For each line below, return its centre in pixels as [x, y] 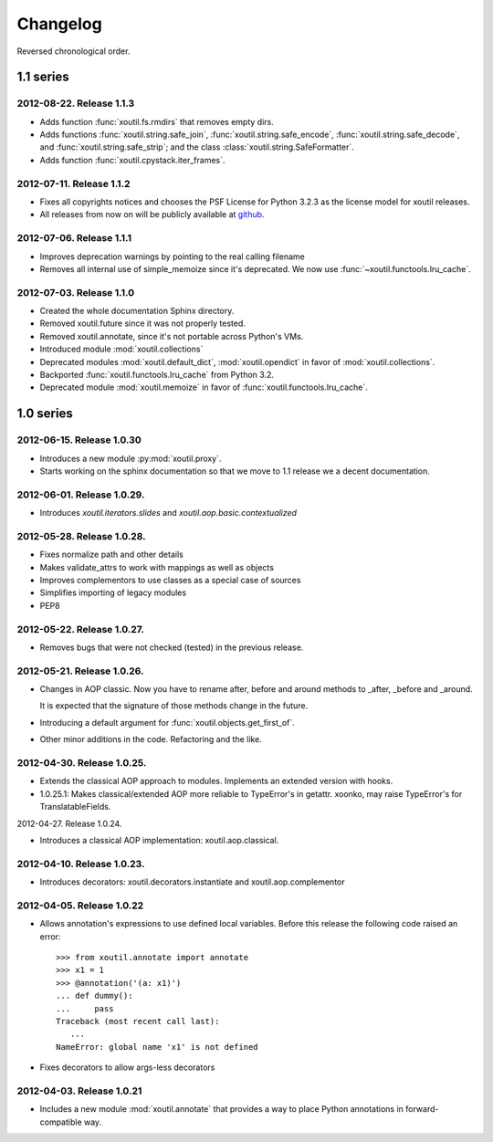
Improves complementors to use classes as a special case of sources [170, 581]
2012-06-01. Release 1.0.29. [81, 495]
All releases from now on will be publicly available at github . [152, 215]
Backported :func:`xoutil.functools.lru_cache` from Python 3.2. [157, 375]
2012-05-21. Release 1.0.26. [80, 671]
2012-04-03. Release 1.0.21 [79, 1091]
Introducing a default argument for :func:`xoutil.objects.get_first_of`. [168, 722]
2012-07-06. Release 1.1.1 [74, 238]
